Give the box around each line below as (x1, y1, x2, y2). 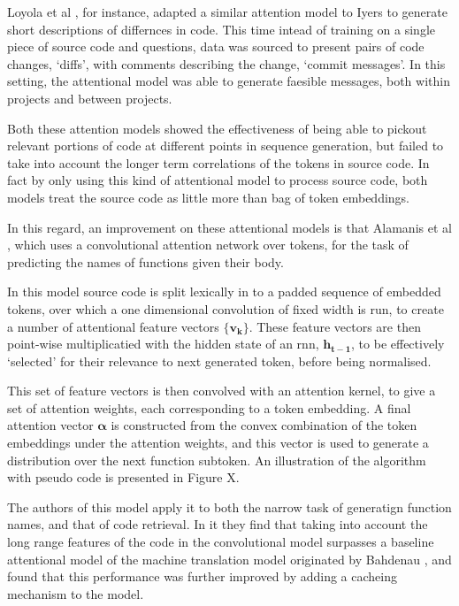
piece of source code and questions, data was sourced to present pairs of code (7, 37, 425, 56)
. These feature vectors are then (249, 317, 421, 335)
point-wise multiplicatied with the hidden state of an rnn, (7, 334, 319, 353)
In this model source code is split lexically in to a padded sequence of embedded (7, 282, 441, 301)
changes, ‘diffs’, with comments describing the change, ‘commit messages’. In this (7, 54, 446, 73)
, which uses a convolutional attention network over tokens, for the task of (7, 235, 409, 254)
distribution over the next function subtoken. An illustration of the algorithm (7, 450, 426, 469)
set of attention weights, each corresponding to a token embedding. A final (7, 398, 411, 417)
